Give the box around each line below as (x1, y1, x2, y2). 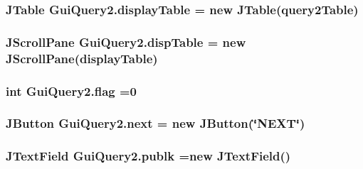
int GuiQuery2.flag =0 (6, 82, 137, 99)
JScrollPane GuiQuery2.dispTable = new (6, 33, 246, 50)
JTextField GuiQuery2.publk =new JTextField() (6, 147, 291, 165)
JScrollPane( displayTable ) (6, 49, 158, 67)
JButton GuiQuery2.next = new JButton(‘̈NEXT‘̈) (6, 114, 305, 132)
